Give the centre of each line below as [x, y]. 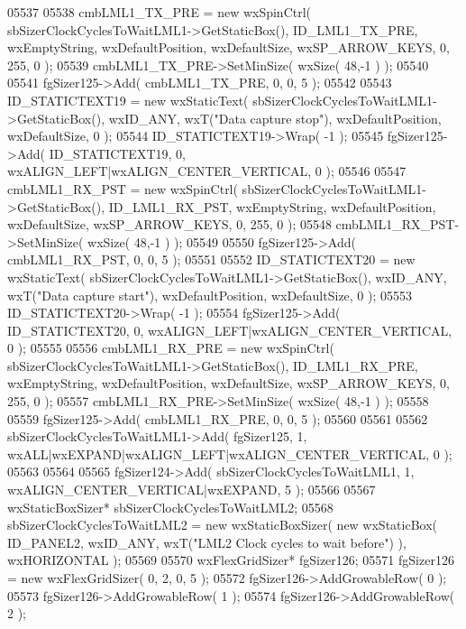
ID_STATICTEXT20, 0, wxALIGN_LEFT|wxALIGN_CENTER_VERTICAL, [230, 330]
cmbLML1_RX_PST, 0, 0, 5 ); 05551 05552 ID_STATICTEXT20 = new [211, 259]
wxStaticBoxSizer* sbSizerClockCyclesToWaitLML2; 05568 [170, 507]
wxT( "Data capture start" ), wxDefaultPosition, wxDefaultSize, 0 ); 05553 [210, 295]
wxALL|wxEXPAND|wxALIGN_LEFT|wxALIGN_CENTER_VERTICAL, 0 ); [230, 453]
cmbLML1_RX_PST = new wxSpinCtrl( [123, 188]
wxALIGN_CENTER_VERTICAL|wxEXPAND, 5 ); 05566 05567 [192, 490]
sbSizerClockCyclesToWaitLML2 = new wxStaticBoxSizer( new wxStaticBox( [223, 525]
